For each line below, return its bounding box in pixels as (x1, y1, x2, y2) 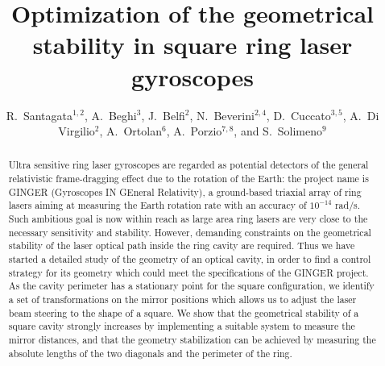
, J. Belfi (141, 106, 185, 123)
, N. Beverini (189, 106, 255, 123)
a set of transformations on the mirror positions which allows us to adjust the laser (8, 293, 357, 306)
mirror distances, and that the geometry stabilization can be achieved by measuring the (8, 333, 376, 347)
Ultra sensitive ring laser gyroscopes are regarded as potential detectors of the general (8, 158, 369, 172)
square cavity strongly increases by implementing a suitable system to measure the (8, 319, 355, 333)
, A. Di (342, 106, 379, 123)
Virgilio (58, 123, 95, 139)
